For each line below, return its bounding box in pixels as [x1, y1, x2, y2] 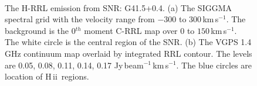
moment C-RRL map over [84, 24, 178, 36]
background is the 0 [5, 24, 76, 36]
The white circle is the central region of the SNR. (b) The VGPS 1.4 [5, 36, 252, 48]
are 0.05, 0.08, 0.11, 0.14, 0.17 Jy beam [5, 59, 144, 71]
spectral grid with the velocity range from [5, 13, 155, 25]
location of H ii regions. [5, 70, 89, 82]
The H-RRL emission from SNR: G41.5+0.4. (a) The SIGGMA [5, 1, 232, 13]
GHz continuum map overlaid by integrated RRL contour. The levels [5, 47, 252, 59]
